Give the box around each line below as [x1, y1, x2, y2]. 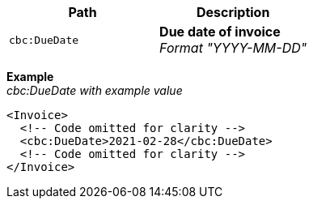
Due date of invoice [159, 23, 281, 40]
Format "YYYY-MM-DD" [159, 40, 307, 56]
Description [196, 4, 270, 20]
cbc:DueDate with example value [6, 83, 183, 97]
